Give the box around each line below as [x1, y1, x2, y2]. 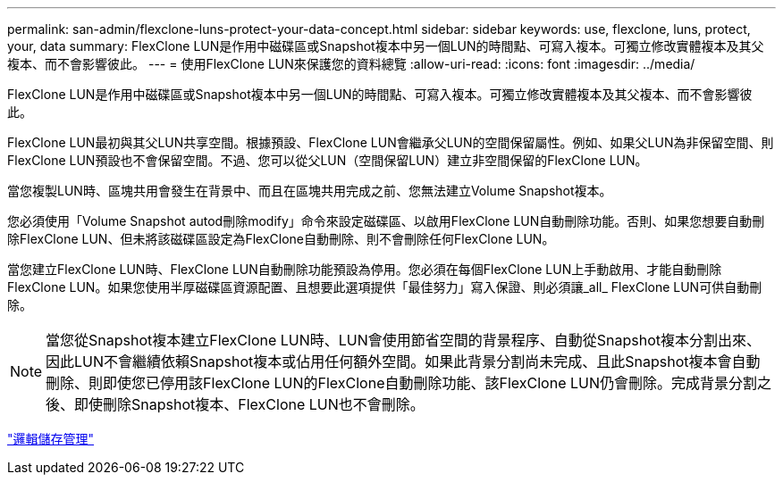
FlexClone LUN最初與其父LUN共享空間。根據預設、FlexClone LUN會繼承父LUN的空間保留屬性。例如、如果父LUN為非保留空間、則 [7, 135, 774, 150]
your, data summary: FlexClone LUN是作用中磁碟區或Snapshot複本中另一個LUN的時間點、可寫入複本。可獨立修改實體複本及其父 [7, 38, 764, 54]
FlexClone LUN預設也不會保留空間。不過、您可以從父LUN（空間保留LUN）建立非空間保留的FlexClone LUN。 [7, 153, 648, 168]
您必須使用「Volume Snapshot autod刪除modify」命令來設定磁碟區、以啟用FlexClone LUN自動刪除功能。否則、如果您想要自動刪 [7, 213, 765, 229]
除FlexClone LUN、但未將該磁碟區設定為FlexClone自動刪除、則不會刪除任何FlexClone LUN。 [7, 231, 555, 246]
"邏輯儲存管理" [7, 431, 95, 446]
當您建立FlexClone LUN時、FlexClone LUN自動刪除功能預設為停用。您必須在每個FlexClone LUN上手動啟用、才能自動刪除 [7, 262, 722, 277]
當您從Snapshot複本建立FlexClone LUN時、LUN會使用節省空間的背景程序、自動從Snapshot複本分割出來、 [46, 331, 762, 349]
